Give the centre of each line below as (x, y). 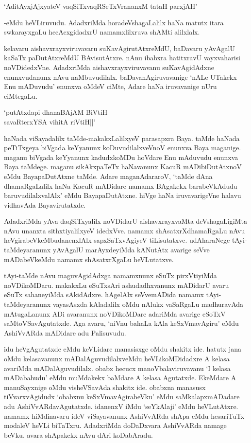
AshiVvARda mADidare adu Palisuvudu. (65, 332)
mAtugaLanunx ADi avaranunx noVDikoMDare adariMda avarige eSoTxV (115, 313)
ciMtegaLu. (21, 96)
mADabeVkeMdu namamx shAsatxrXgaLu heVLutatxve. (89, 259)
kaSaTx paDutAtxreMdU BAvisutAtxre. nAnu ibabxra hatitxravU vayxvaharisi (122, 58)
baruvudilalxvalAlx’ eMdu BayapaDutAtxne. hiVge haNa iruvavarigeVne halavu (123, 195)
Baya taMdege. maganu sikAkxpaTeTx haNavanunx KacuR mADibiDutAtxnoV (123, 167)
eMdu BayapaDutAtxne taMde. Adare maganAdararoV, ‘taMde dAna (108, 176)
